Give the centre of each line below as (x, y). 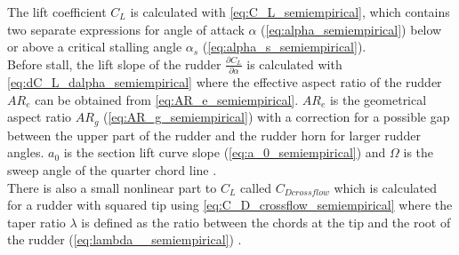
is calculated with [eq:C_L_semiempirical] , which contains (290, 12)
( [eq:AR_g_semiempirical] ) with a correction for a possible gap (277, 117)
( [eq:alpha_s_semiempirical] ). (284, 47)
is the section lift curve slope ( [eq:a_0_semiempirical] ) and (225, 152)
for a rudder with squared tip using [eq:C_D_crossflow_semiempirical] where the (230, 205)
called (256, 187)
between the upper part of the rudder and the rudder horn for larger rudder (214, 135)
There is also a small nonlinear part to (112, 187)
